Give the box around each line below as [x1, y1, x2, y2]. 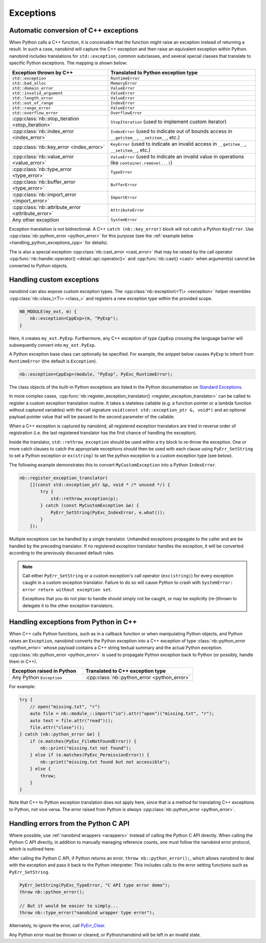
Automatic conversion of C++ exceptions [9, 26, 139, 35]
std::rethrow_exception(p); [50, 495, 118, 501]
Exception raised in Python [12, 667, 76, 674]
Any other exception [12, 216, 59, 223]
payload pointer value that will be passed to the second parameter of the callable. [9, 414, 175, 420]
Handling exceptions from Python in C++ [9, 618, 137, 626]
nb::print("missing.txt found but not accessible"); [40, 759, 170, 765]
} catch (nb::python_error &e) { [19, 732, 100, 737]
